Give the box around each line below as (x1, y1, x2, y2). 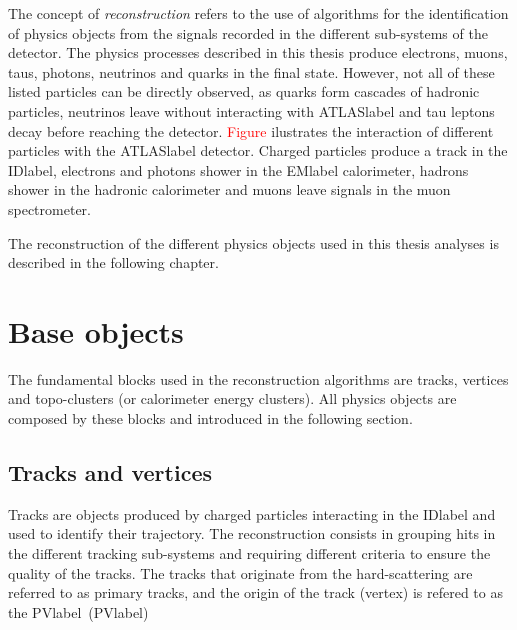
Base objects (8, 310, 184, 351)
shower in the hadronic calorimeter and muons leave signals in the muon (8, 179, 451, 200)
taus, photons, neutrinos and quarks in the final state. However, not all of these (8, 61, 495, 82)
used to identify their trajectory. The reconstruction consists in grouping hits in (8, 523, 496, 544)
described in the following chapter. (8, 252, 219, 273)
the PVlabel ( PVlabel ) (8, 601, 149, 622)
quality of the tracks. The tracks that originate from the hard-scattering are (8, 562, 473, 583)
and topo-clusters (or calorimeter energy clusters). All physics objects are (8, 388, 457, 409)
